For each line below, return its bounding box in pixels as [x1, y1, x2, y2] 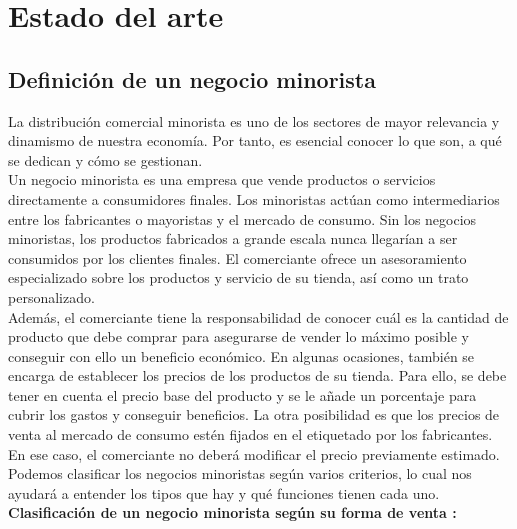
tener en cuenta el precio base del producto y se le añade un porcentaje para [8, 384, 477, 405]
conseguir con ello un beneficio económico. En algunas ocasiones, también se [8, 345, 475, 366]
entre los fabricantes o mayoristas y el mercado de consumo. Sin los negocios [8, 208, 477, 229]
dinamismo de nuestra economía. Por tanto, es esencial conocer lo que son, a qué [8, 130, 502, 151]
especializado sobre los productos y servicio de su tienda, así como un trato [8, 267, 469, 288]
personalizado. [8, 286, 95, 307]
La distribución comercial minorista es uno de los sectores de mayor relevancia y [8, 110, 500, 131]
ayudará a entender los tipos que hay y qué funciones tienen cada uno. [8, 482, 440, 503]
